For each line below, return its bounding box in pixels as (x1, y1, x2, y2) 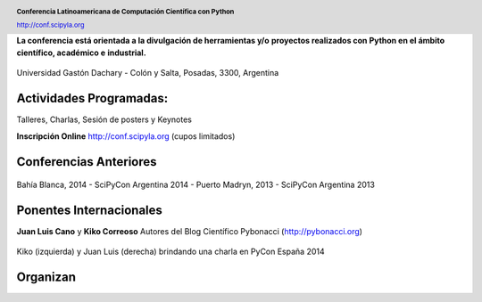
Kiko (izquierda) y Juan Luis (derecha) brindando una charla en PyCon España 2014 (16, 246, 325, 257)
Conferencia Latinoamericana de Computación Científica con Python (16, 7, 235, 16)
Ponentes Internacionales (16, 202, 162, 217)
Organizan (16, 270, 76, 285)
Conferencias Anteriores (16, 154, 157, 169)
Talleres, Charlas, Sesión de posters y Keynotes (16, 114, 192, 125)
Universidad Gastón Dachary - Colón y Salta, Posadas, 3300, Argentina (16, 68, 279, 78)
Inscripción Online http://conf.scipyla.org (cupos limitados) (16, 130, 236, 142)
